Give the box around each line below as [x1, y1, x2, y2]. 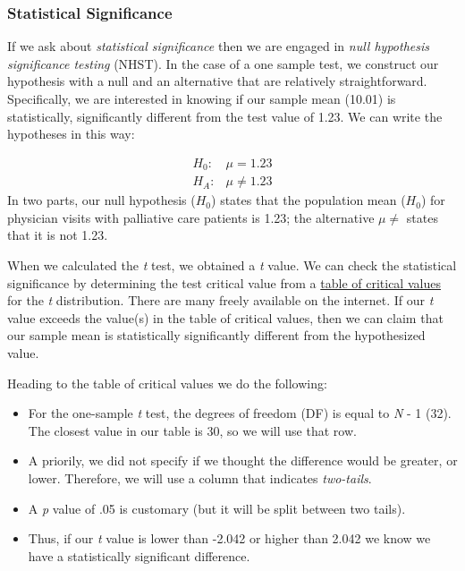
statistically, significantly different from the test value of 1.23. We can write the [7, 107, 443, 125]
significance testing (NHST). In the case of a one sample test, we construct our [7, 54, 439, 72]
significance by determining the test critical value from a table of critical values [7, 273, 441, 292]
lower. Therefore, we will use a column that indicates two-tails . [28, 469, 372, 488]
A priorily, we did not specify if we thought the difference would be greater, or [28, 451, 458, 470]
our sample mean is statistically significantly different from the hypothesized [7, 326, 426, 345]
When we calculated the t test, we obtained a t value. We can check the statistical [7, 256, 457, 275]
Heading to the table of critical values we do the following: [7, 373, 327, 392]
